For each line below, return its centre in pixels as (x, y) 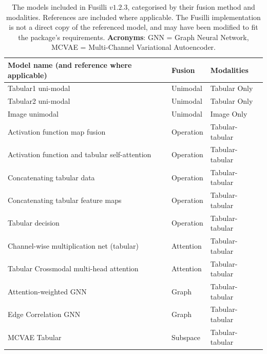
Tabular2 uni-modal (39, 101)
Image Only (229, 114)
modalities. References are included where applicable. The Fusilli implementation (133, 17)
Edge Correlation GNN (44, 314)
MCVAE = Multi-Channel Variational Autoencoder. (133, 47)
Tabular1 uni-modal (39, 88)
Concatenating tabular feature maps (65, 200)
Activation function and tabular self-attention (80, 154)
